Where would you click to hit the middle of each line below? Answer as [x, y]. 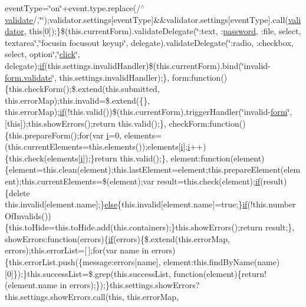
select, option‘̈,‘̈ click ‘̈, [42, 54]
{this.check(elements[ [43, 158]
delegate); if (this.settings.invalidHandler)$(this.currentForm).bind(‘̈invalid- [138, 65]
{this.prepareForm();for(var [54, 135]
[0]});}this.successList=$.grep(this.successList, [88, 273]
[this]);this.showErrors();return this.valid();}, [85, 123]
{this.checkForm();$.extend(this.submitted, [82, 89]
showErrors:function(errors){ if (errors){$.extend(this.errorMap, [117, 238]
